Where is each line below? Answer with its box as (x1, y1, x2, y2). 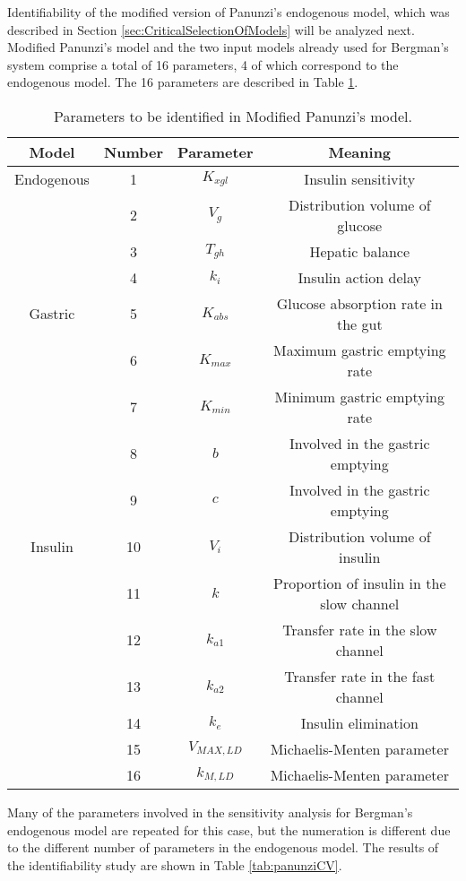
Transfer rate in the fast (284, 665, 436, 687)
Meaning (328, 141, 392, 162)
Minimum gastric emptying (274, 385, 445, 407)
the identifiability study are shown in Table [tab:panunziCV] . (7, 855, 342, 874)
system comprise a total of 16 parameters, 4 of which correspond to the (7, 55, 399, 73)
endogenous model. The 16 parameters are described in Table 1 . (7, 73, 358, 91)
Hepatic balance (309, 240, 410, 262)
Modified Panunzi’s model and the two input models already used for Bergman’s (7, 38, 449, 56)
